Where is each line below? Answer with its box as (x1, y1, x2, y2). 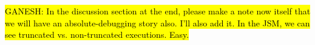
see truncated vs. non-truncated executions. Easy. (5, 28, 189, 41)
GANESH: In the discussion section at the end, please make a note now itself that (5, 5, 311, 17)
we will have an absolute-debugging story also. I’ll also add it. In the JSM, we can (5, 16, 310, 29)
